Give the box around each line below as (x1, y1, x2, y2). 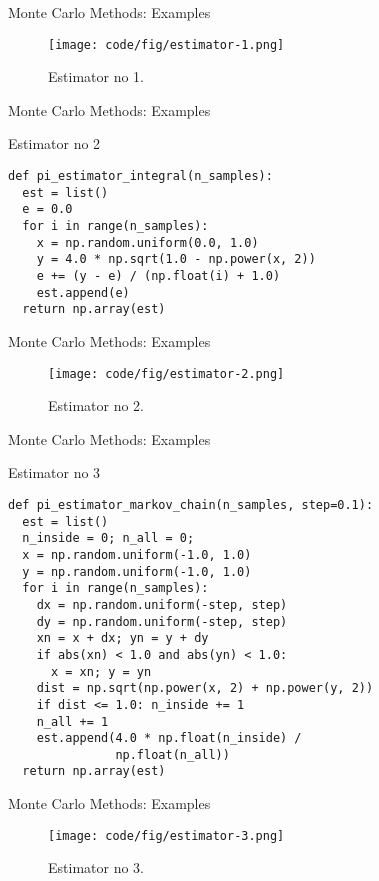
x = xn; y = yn (50, 664, 152, 679)
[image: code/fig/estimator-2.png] (48, 366, 285, 381)
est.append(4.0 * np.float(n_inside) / (36, 731, 302, 746)
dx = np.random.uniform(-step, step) (36, 597, 288, 612)
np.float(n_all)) (115, 747, 230, 762)
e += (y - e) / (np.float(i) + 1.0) (36, 268, 281, 283)
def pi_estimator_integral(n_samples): (8, 169, 273, 184)
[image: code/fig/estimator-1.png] (48, 37, 285, 52)
